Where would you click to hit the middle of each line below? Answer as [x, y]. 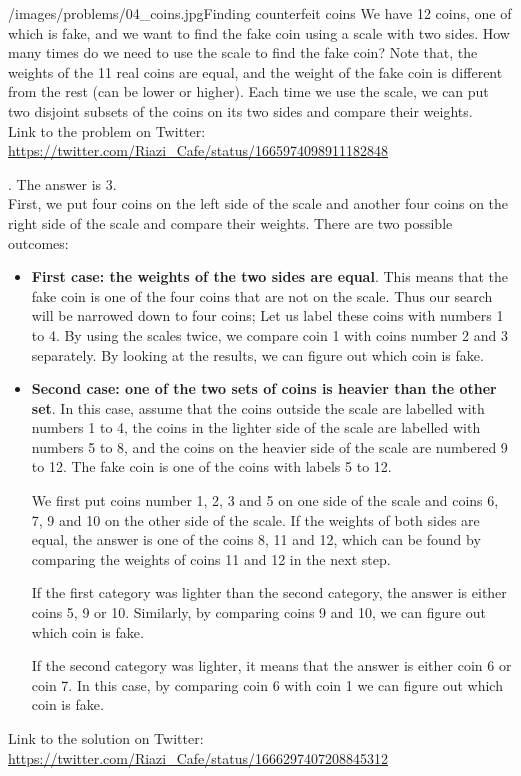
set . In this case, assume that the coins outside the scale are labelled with [258, 407]
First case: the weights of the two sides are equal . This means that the [270, 276]
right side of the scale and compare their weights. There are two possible [230, 222]
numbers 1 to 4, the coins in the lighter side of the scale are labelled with [256, 427]
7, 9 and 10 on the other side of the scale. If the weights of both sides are [255, 519]
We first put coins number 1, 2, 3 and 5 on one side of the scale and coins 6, [265, 500]
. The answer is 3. [62, 183]
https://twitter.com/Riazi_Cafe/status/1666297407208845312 [198, 757]
